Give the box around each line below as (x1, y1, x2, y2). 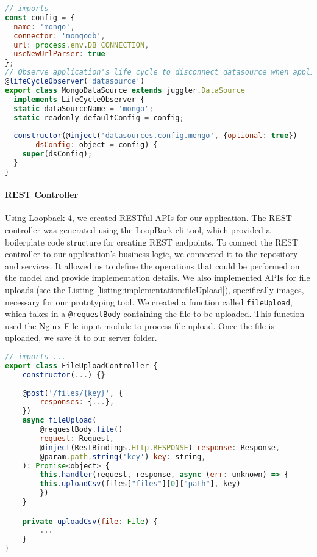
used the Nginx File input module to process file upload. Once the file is (5, 319, 274, 332)
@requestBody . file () (40, 425, 123, 434)
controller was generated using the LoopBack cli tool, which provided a (5, 224, 271, 236)
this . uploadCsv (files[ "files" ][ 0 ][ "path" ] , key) (40, 479, 241, 489)
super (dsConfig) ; (22, 150, 93, 158)
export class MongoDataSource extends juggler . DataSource (5, 86, 245, 95)
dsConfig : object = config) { (35, 140, 158, 150)
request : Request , (40, 434, 115, 443)
